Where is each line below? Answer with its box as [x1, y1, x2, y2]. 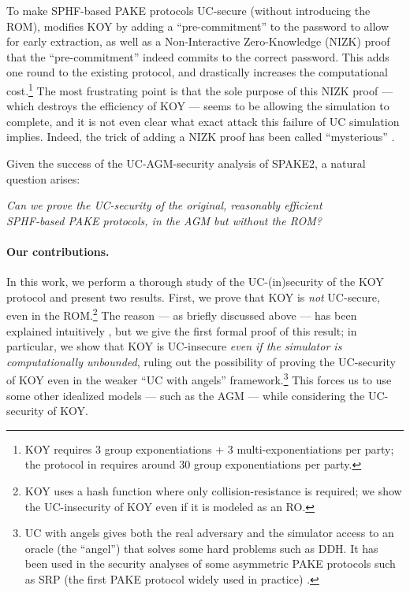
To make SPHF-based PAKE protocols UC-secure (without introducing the [6, 2, 371, 18]
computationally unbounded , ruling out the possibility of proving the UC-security [6, 353, 396, 369]
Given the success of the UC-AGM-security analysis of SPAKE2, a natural [6, 155, 366, 171]
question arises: [6, 170, 80, 187]
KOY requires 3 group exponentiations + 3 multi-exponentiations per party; [24, 440, 394, 457]
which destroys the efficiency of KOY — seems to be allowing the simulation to [6, 98, 389, 114]
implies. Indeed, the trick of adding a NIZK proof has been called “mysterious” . [6, 128, 395, 145]
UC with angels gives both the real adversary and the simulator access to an [24, 524, 394, 541]
